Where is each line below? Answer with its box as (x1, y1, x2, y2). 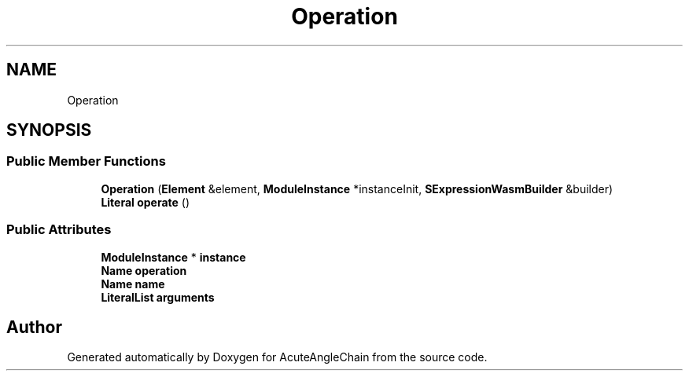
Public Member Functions (6, 153, 166, 170)
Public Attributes (6, 221, 112, 238)
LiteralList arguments (101, 290, 215, 304)
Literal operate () (101, 195, 190, 209)
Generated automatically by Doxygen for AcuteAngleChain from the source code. (67, 350, 488, 364)
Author (6, 317, 62, 337)
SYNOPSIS (6, 120, 92, 141)
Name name (101, 276, 165, 291)
